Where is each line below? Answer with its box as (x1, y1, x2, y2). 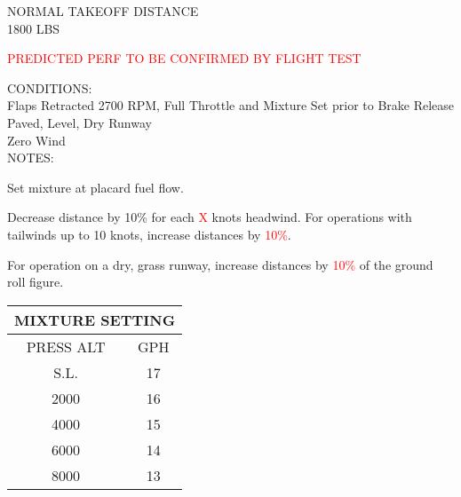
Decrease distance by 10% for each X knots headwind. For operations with (7, 208, 412, 226)
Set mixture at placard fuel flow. (7, 177, 184, 196)
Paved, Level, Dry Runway (7, 113, 152, 131)
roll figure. (7, 272, 64, 291)
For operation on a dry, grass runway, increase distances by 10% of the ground (7, 255, 433, 273)
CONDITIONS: (7, 78, 92, 97)
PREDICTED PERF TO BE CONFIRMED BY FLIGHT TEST (7, 49, 362, 67)
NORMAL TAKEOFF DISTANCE (7, 2, 199, 20)
